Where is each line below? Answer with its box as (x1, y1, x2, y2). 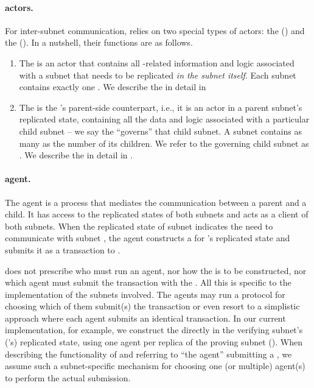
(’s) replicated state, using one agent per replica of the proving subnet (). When (5, 336, 302, 348)
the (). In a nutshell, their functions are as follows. (5, 36, 193, 49)
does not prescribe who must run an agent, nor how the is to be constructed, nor (5, 264, 307, 277)
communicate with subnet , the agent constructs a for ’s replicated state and (5, 231, 290, 244)
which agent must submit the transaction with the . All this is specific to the (5, 276, 291, 289)
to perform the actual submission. (5, 371, 131, 384)
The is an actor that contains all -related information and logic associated (19, 56, 295, 69)
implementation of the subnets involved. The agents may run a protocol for (5, 287, 285, 300)
